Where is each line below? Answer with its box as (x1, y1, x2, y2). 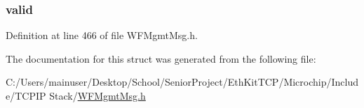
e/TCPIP (6, 88, 46, 102)
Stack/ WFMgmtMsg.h (49, 88, 146, 102)
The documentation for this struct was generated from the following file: (6, 51, 316, 65)
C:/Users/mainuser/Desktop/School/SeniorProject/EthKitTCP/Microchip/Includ (6, 75, 359, 89)
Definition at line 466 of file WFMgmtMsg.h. (6, 28, 198, 43)
